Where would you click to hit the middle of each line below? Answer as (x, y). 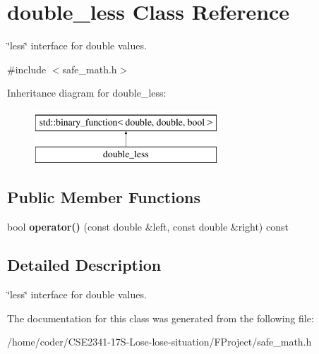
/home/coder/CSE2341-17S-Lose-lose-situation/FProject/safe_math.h (159, 342)
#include (27, 69)
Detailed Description (84, 265)
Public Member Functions (104, 197)
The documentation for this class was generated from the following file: (161, 318)
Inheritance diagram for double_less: (87, 93)
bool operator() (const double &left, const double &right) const (148, 227)
